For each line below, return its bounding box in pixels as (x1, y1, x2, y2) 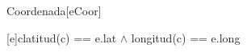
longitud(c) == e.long (131, 29, 241, 46)
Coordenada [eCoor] (6, 2, 102, 18)
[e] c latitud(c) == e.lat (6, 29, 117, 46)
